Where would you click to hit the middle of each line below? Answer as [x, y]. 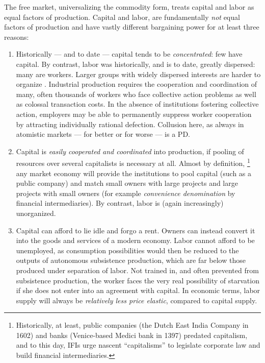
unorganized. [36, 213]
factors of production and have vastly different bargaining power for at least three [132, 27]
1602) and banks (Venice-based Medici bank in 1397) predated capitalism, [132, 335]
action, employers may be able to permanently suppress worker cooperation [134, 114]
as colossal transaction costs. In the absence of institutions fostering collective [137, 104]
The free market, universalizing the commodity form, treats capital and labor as [129, 7]
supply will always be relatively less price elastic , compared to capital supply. [137, 300]
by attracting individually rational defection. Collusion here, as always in [130, 124]
